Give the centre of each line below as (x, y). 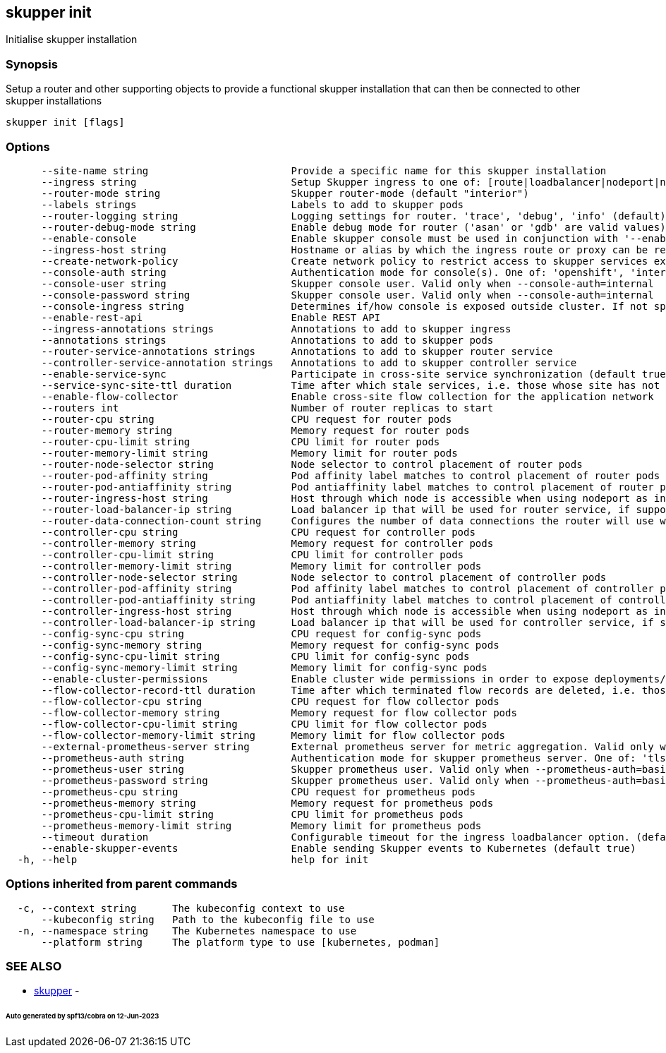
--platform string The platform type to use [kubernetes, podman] (241, 942)
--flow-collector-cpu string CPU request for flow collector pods (270, 701)
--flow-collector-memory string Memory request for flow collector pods (279, 712)
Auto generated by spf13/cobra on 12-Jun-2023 (83, 1016)
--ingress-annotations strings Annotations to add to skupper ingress (276, 329)
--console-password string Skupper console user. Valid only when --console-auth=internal (347, 295)
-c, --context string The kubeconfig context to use (181, 908)
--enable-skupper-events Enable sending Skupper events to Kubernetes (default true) (339, 848)
